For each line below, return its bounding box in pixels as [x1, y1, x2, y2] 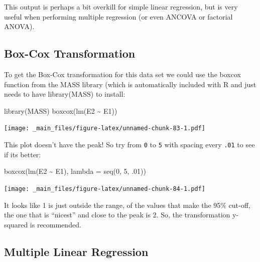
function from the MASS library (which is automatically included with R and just [4, 79, 256, 89]
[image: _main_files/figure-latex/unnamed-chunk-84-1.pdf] [4, 185, 205, 192]
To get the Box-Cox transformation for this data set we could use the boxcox [4, 69, 241, 79]
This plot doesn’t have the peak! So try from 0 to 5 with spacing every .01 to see [4, 139, 255, 150]
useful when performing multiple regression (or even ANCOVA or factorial [4, 11, 233, 22]
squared [4, 219, 28, 229]
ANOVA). [4, 21, 35, 32]
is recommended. [30, 219, 81, 229]
